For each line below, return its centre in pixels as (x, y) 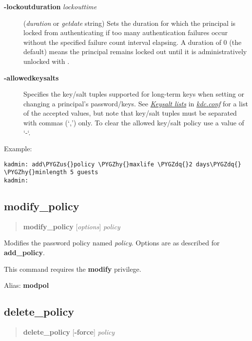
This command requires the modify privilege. (73, 269)
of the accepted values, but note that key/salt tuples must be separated (130, 113)
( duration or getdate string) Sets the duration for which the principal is (130, 23)
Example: (18, 149)
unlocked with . (47, 61)
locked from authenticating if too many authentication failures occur (126, 32)
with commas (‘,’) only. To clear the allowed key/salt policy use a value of (134, 122)
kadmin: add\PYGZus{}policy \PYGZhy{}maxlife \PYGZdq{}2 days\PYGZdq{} (123, 164)
